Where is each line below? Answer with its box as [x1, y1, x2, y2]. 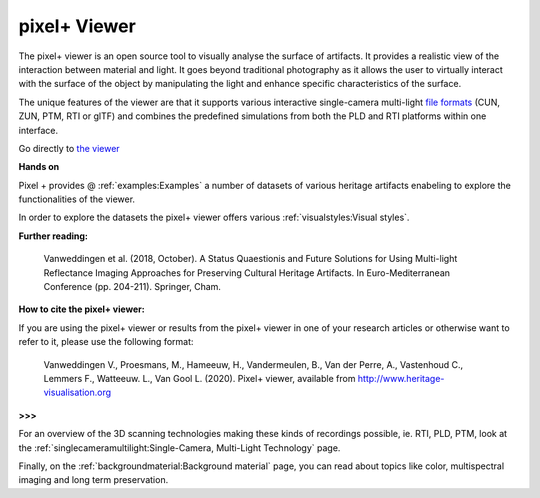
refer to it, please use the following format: [18, 336, 194, 348]
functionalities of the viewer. [18, 193, 135, 205]
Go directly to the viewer [18, 142, 120, 154]
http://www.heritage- [357, 372, 445, 384]
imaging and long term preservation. [18, 474, 169, 486]
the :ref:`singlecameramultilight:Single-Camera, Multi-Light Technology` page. [18, 441, 341, 454]
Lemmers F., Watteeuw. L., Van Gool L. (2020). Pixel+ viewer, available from [43, 372, 356, 384]
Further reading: [18, 230, 89, 242]
